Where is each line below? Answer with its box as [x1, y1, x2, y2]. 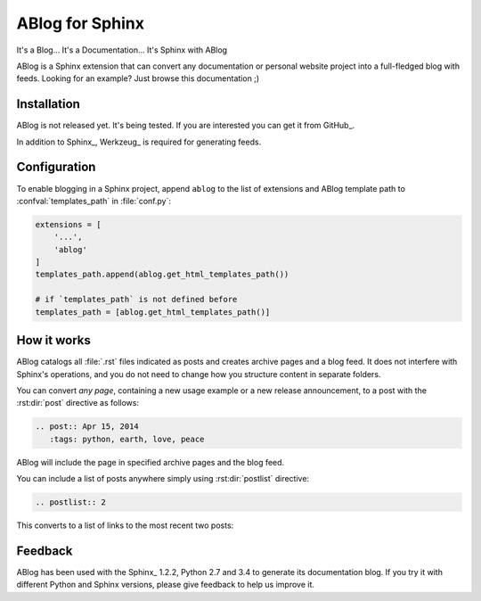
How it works [16, 333, 91, 348]
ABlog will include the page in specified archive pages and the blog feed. [16, 457, 285, 467]
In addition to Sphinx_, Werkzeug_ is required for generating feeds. [16, 136, 262, 147]
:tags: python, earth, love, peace [49, 433, 205, 444]
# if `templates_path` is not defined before [35, 294, 238, 305]
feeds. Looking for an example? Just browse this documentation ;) [16, 73, 260, 84]
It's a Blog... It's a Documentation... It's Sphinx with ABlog [16, 45, 227, 55]
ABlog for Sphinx [16, 13, 144, 33]
